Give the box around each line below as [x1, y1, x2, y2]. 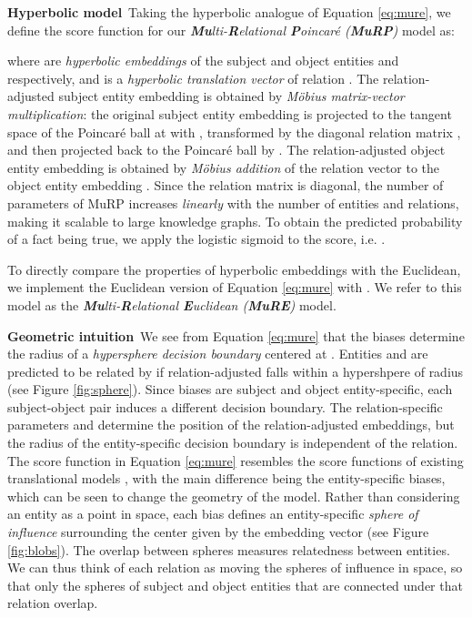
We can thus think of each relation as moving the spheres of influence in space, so [7, 558, 463, 577]
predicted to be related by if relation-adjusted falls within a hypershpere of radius [7, 361, 464, 380]
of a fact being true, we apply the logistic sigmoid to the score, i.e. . [7, 229, 386, 248]
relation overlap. [7, 593, 98, 613]
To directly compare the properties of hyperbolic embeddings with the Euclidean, [7, 259, 461, 279]
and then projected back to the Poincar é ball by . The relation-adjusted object [7, 140, 446, 159]
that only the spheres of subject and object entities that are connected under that [7, 575, 463, 594]
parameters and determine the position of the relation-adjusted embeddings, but [7, 415, 455, 434]
